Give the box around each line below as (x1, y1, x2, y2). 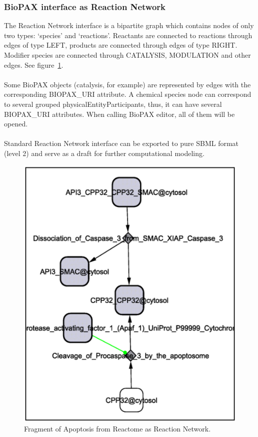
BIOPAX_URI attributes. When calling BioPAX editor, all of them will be (4, 108, 235, 119)
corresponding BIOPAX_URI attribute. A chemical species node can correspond (4, 89, 251, 99)
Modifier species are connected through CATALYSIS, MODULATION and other (4, 50, 251, 60)
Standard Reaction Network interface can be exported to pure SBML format (4, 138, 239, 149)
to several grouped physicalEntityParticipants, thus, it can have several (4, 98, 222, 109)
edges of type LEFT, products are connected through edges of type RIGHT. (4, 40, 237, 50)
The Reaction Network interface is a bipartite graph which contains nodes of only (4, 20, 254, 31)
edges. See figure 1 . (4, 59, 63, 70)
